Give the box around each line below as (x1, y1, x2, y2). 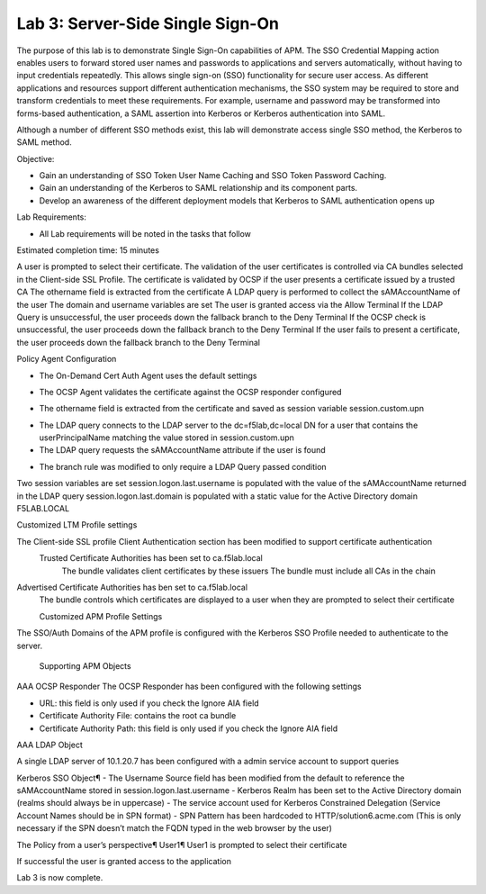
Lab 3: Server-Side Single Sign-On (16, 14, 279, 33)
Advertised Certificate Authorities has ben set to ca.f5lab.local (16, 582, 247, 592)
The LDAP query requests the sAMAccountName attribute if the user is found (39, 445, 326, 456)
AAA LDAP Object (16, 739, 83, 750)
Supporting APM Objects (39, 660, 131, 671)
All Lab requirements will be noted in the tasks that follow (39, 228, 252, 239)
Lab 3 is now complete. (16, 872, 103, 883)
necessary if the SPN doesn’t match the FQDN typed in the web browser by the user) (16, 823, 333, 834)
